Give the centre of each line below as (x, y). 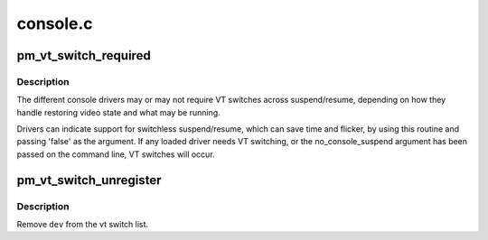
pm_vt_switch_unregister (89, 180)
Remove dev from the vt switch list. (83, 225)
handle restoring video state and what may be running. (118, 112)
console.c (55, 23)
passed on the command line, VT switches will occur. (116, 154)
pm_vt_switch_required (84, 55)
